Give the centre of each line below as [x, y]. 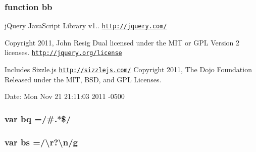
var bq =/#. [31, 118]
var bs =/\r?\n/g [41, 142]
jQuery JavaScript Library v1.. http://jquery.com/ [86, 26]
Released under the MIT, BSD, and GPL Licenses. [83, 79]
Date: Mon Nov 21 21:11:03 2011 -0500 [65, 96]
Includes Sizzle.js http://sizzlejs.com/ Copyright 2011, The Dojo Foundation [128, 69]
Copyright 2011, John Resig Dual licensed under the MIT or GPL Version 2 [122, 42]
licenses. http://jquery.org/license [63, 52]
